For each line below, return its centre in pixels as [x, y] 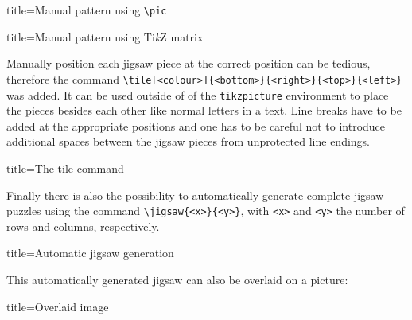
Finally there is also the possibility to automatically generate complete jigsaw [195, 195]
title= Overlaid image [58, 306]
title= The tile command [65, 168]
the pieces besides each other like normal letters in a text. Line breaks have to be [204, 110]
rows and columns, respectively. [83, 226]
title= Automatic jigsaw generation [90, 253]
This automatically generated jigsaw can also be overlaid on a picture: [177, 279]
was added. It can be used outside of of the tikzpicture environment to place [198, 94]
